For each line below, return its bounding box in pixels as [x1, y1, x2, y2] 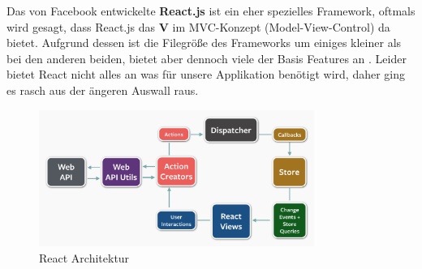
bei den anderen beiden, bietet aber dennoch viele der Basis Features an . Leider [6, 49, 407, 66]
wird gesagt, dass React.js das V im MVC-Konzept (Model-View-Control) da [6, 18, 390, 35]
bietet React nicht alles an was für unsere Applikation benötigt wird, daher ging [6, 66, 405, 83]
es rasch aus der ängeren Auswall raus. [6, 81, 199, 98]
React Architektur [39, 249, 130, 266]
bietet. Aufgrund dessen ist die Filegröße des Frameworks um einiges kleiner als [6, 34, 402, 51]
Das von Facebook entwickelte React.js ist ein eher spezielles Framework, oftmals [6, 2, 416, 19]
